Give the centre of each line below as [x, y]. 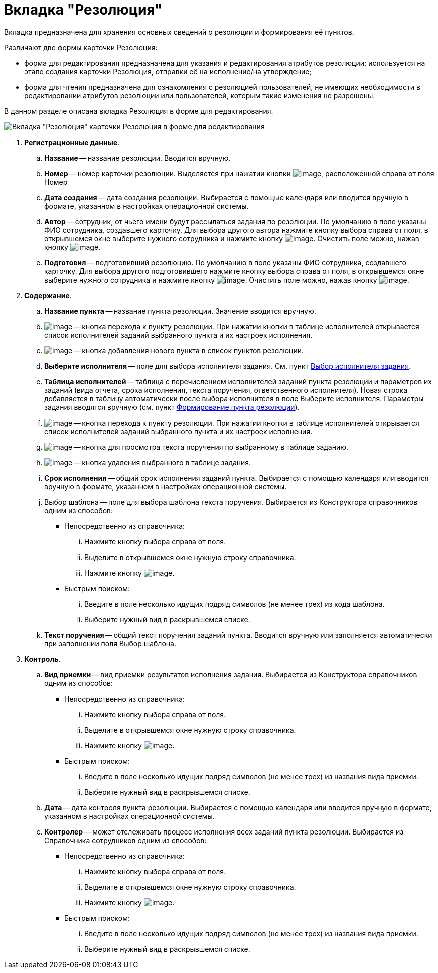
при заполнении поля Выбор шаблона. [110, 643]
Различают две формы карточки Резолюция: [81, 47]
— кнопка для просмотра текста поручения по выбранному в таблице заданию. [211, 447]
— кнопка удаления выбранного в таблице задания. [162, 462]
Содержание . [48, 295]
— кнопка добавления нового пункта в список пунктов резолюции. [189, 350]
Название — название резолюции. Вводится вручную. [137, 158]
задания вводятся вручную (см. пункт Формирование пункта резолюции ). [172, 407]
